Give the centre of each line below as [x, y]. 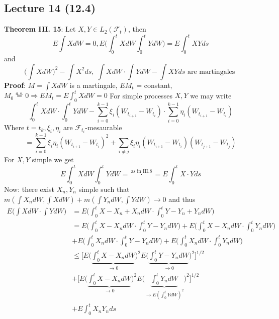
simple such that [104, 189]
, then [137, 29]
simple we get [53, 159]
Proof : [15, 85]
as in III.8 [142, 172]
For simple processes [141, 95]
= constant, [154, 85]
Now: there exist [29, 189]
